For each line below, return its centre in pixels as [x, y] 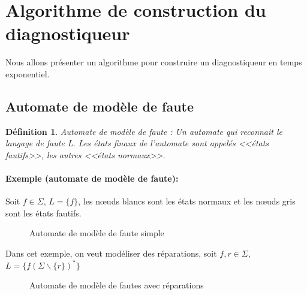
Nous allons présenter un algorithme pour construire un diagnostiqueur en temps [154, 62]
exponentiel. [28, 73]
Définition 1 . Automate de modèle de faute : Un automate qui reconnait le [144, 131]
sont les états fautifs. [43, 213]
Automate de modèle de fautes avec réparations [117, 285]
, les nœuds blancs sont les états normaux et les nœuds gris [187, 201]
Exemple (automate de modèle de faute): [92, 178]
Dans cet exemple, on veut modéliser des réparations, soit [111, 253]
